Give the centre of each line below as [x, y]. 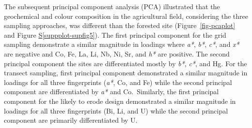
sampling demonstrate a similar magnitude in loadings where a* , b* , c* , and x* [122, 44]
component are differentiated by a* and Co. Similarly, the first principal [111, 92]
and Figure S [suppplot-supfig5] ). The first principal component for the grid [115, 35]
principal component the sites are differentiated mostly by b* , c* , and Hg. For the [126, 63]
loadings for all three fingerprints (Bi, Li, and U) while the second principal [116, 110]
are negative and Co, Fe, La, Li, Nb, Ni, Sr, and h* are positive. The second [117, 53]
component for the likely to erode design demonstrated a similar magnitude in [120, 101]
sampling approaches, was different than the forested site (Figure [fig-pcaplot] [120, 25]
